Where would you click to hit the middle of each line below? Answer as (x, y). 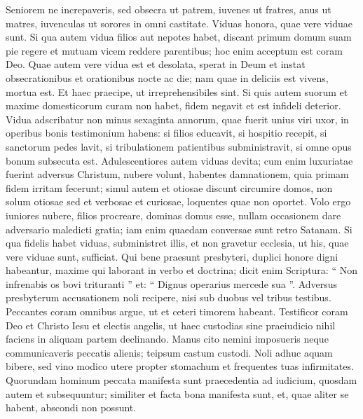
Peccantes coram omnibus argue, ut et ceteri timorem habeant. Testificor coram (177, 311)
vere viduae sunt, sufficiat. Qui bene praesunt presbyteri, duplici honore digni (172, 256)
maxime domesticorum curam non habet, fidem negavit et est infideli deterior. (173, 105)
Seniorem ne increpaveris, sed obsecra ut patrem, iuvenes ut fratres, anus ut (169, 9)
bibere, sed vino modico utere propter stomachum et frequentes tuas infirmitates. (180, 366)
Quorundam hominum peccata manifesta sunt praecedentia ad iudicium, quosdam (181, 380)
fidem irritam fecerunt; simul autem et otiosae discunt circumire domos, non (169, 187)
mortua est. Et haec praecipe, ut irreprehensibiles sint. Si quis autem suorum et (177, 91)
